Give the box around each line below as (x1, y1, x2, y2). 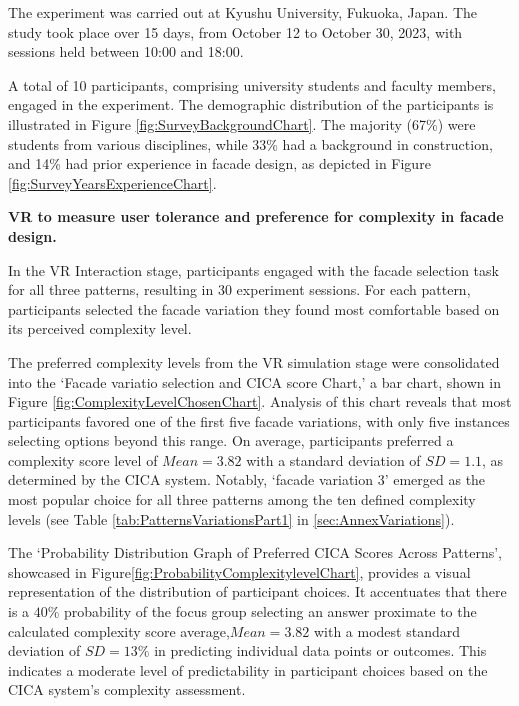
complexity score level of (8, 449, 158, 470)
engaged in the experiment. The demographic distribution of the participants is (8, 94, 494, 115)
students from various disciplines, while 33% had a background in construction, (8, 133, 493, 154)
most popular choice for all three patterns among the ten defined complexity (8, 489, 476, 510)
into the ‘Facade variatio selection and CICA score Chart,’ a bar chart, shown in (8, 371, 501, 392)
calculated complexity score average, (8, 620, 230, 641)
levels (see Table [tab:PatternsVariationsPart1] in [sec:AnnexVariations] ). (8, 508, 455, 529)
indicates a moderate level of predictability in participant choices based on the (8, 659, 488, 680)
